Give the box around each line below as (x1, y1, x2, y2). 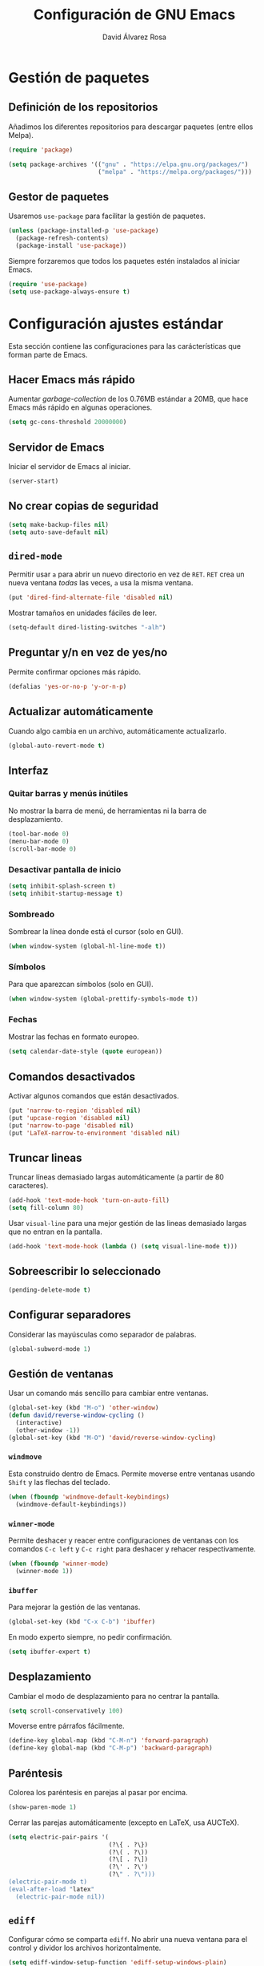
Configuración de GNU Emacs (33, 6, 236, 24)
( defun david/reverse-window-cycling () (8, 1411, 146, 1420)
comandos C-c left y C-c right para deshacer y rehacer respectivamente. (8, 1543, 256, 1553)
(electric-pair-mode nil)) (15, 1892, 106, 1901)
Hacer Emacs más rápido (8, 373, 136, 386)
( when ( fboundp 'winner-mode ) (8, 1559, 110, 1568)
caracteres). (8, 1181, 49, 1191)
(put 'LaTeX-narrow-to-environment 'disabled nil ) (8, 1129, 181, 1137)
